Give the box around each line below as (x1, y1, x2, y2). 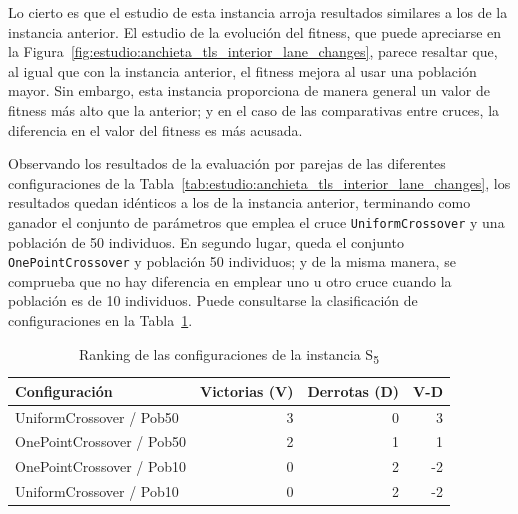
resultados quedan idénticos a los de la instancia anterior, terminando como (8, 192, 471, 213)
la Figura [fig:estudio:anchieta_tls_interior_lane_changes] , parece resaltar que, (8, 41, 498, 62)
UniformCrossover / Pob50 (15, 406, 179, 427)
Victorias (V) (199, 380, 294, 401)
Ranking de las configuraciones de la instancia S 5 (79, 343, 379, 367)
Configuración (15, 380, 113, 401)
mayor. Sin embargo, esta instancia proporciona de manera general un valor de (8, 80, 490, 101)
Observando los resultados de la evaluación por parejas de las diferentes (8, 153, 446, 174)
